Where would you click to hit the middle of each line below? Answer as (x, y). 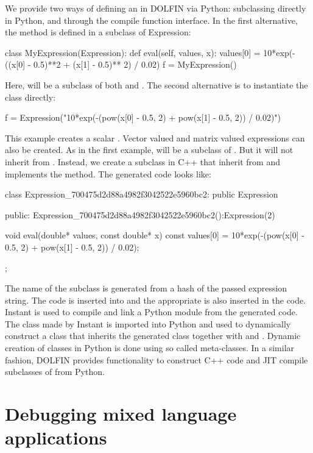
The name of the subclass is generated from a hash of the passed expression (146, 288)
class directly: (30, 97)
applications (56, 437)
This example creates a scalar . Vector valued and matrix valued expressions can (155, 137)
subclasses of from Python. (55, 372)
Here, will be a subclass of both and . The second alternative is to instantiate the (156, 84)
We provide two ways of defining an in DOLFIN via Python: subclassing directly (156, 8)
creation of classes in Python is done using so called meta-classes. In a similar (150, 348)
